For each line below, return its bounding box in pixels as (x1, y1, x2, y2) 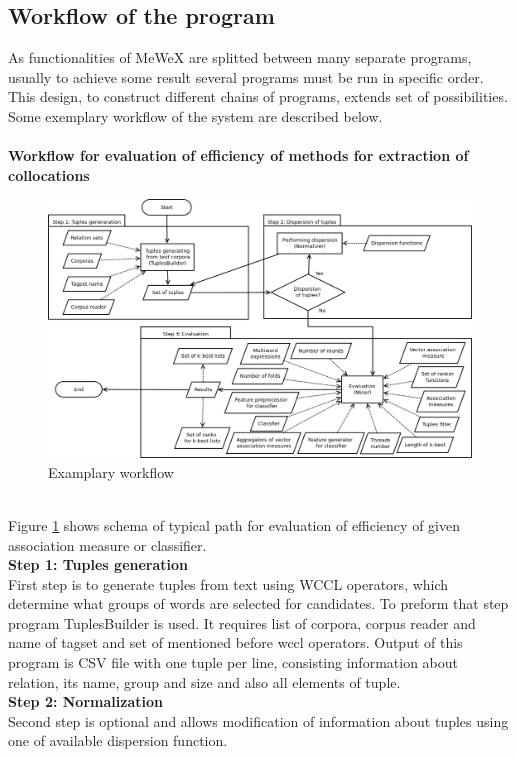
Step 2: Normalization (8, 691, 163, 712)
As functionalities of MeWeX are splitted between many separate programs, (8, 47, 472, 68)
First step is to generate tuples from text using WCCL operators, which (8, 573, 449, 594)
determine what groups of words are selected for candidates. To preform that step (8, 593, 509, 614)
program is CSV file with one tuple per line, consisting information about (8, 652, 458, 673)
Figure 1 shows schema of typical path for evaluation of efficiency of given (8, 514, 460, 535)
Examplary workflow (48, 461, 174, 482)
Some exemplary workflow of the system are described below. (8, 105, 383, 126)
